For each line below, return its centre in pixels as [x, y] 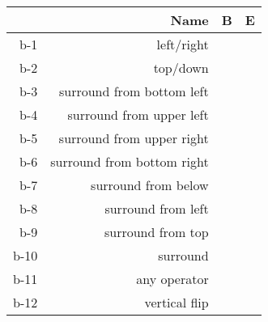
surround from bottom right [130, 161]
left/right [183, 44]
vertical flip [177, 302]
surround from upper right [134, 138]
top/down [181, 68]
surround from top [156, 232]
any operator [172, 279]
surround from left [157, 208]
